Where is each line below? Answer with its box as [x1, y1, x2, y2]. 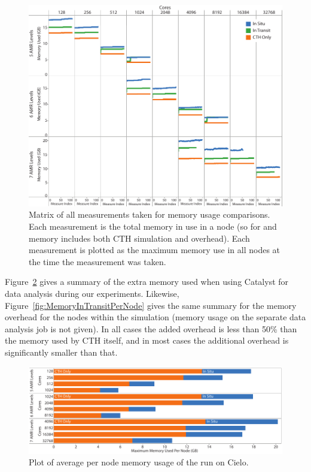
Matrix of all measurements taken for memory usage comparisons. [29, 208, 270, 221]
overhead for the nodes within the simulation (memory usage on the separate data [5, 311, 306, 323]
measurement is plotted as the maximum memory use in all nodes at [29, 243, 280, 256]
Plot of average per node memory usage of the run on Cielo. [29, 456, 249, 468]
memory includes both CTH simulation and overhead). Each [29, 232, 250, 244]
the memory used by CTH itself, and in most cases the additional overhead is [5, 334, 289, 347]
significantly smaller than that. [5, 346, 118, 359]
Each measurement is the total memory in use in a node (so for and [29, 220, 277, 233]
